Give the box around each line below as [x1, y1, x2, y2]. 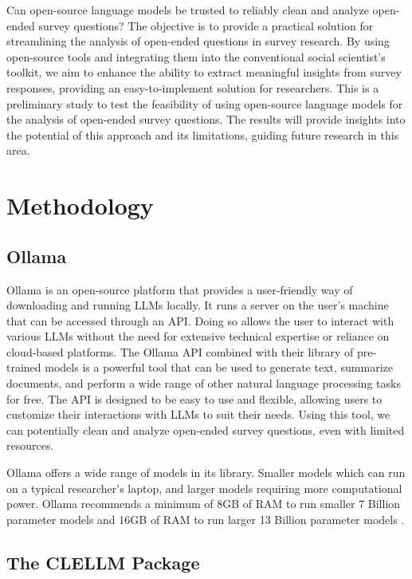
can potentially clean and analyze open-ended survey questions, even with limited [6, 421, 405, 438]
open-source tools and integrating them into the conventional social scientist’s [6, 48, 386, 65]
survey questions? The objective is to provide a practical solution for [38, 17, 374, 33]
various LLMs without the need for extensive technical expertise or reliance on [6, 328, 390, 345]
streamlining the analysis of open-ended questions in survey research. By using [6, 33, 390, 49]
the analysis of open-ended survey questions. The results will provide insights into [6, 111, 406, 128]
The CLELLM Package [6, 549, 200, 574]
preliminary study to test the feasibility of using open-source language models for [6, 95, 403, 112]
